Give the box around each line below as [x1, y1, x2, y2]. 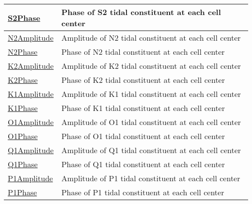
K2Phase [8, 74, 38, 85]
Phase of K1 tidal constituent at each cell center [61, 102, 225, 113]
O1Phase [8, 130, 38, 141]
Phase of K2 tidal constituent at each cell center [61, 74, 225, 85]
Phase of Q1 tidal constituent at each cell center [61, 158, 225, 170]
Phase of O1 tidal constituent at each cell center [61, 130, 225, 141]
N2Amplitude [8, 32, 54, 43]
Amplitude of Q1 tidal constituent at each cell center [61, 144, 241, 156]
